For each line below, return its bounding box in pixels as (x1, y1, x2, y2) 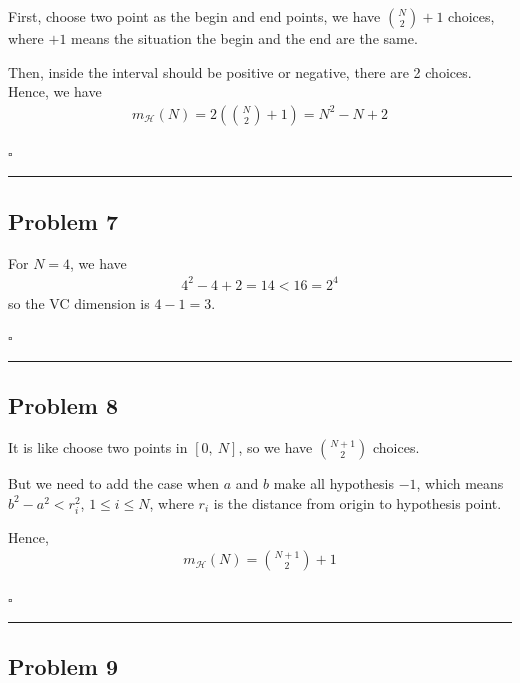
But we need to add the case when (8, 473, 220, 494)
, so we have (238, 437, 313, 458)
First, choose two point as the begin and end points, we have (8, 6, 381, 26)
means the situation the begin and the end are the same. (71, 28, 418, 48)
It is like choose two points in (8, 437, 188, 458)
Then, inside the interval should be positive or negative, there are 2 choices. (8, 61, 472, 82)
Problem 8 (8, 390, 118, 421)
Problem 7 (8, 205, 118, 236)
